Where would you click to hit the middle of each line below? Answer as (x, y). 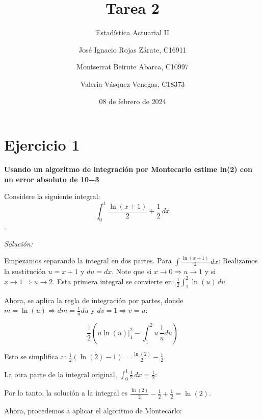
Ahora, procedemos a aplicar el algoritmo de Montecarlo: (93, 410)
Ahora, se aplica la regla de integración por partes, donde (94, 300)
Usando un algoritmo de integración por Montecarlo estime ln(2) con (128, 169)
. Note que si (132, 271)
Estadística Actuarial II (133, 32)
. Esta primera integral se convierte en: (113, 281)
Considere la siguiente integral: (52, 196)
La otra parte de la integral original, (61, 374)
